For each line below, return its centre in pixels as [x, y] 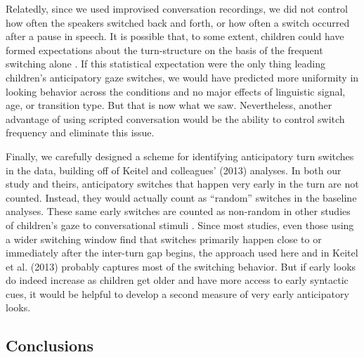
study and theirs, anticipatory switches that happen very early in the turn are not [182, 184]
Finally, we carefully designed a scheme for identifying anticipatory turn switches [180, 156]
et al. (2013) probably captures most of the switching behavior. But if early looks [181, 266]
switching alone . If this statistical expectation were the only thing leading [165, 64]
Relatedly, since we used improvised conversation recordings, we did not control [177, 8]
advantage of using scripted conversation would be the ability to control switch [175, 118]
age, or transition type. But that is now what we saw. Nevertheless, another [169, 105]
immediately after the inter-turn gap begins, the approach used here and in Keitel [182, 253]
